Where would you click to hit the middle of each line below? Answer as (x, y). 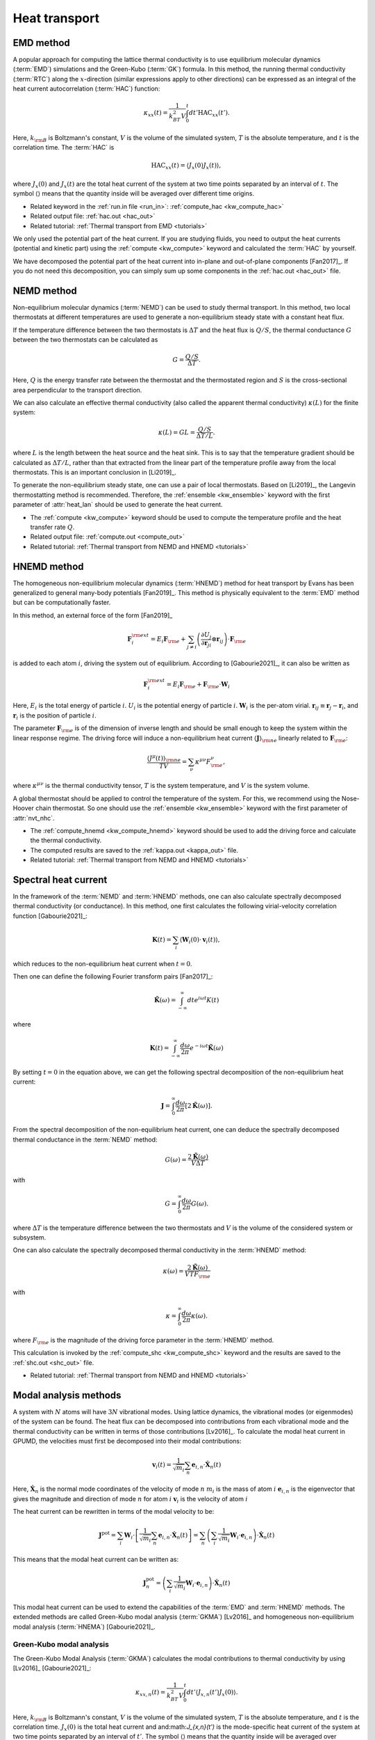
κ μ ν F (203, 761)
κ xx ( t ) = (156, 113)
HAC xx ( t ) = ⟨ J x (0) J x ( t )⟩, (186, 166)
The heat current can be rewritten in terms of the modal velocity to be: (114, 1511)
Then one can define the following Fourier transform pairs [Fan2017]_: (113, 976)
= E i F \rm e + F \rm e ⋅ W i (198, 685)
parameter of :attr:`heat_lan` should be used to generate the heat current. (118, 505)
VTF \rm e (198, 1275)
